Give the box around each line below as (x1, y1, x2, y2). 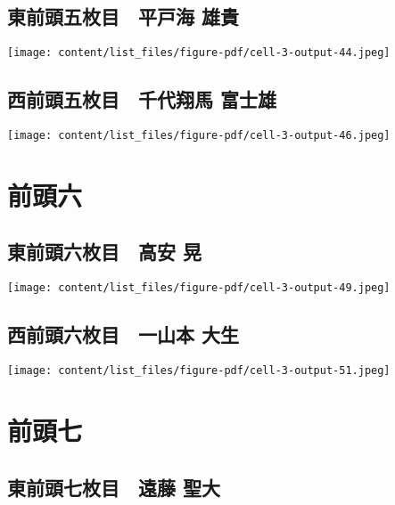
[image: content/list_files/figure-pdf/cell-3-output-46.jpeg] (7, 129, 391, 143)
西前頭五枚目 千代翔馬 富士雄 (7, 86, 277, 113)
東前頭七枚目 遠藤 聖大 (7, 473, 221, 501)
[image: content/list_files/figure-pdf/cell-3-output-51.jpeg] (7, 364, 391, 378)
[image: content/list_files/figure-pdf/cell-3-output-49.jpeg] (7, 281, 391, 295)
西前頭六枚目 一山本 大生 (7, 321, 240, 348)
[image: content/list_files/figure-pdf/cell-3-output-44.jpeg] (7, 46, 391, 60)
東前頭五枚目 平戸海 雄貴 (7, 3, 240, 30)
